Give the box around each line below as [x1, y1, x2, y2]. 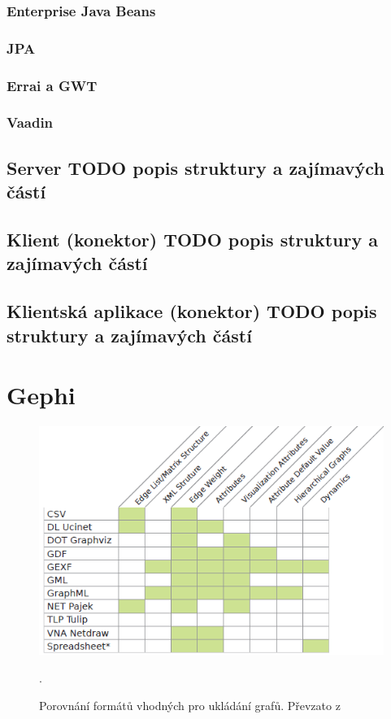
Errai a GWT [7, 75, 98, 95]
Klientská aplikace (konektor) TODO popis [7, 298, 377, 324]
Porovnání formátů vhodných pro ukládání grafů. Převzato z [39, 696, 341, 713]
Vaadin [7, 112, 54, 133]
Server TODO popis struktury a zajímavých [7, 155, 384, 180]
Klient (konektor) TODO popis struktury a [7, 226, 379, 251]
